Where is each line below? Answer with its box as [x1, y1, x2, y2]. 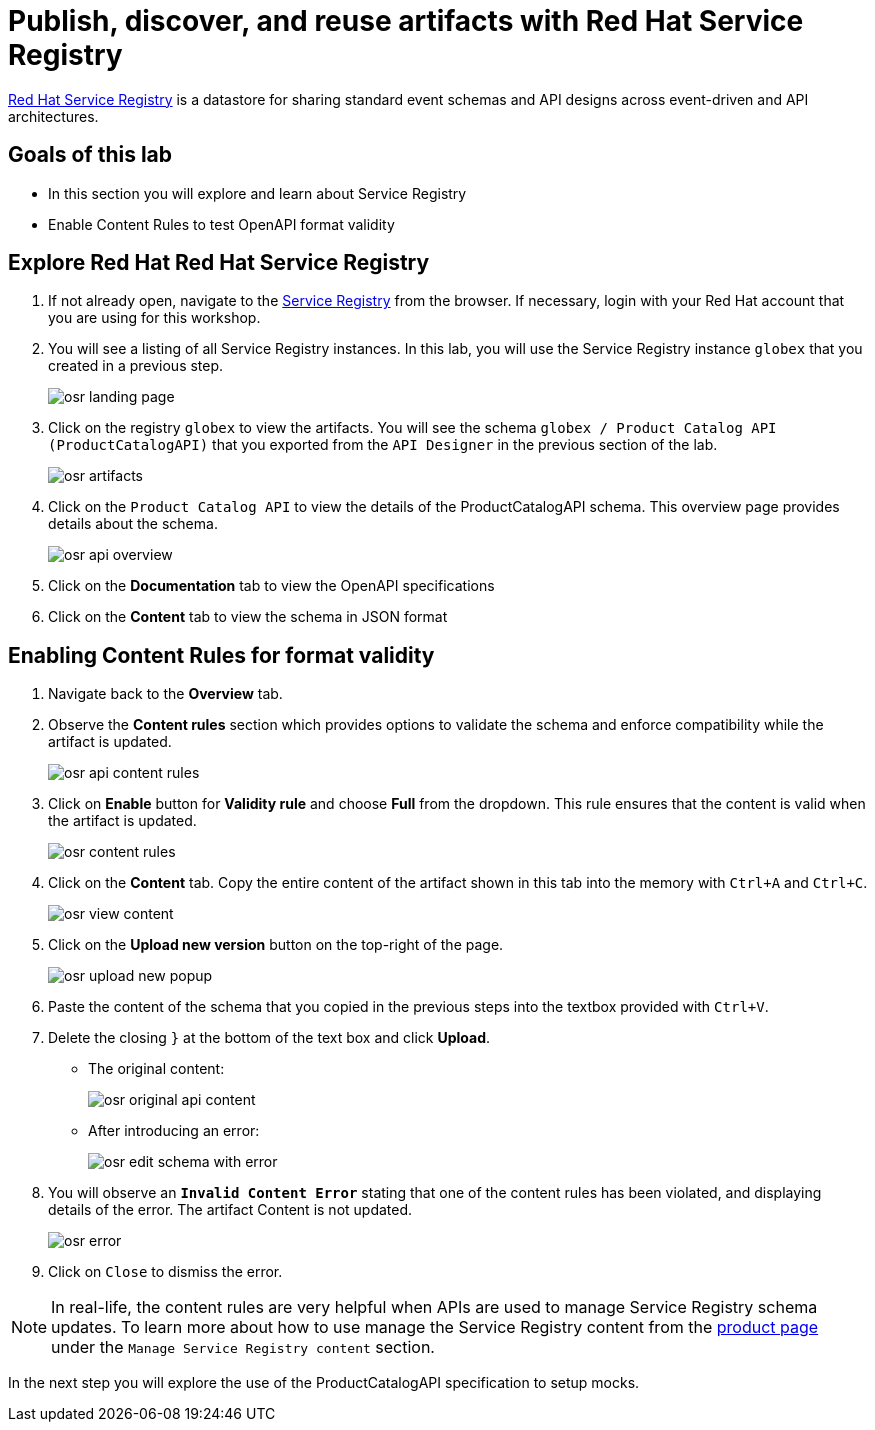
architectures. [8, 107, 99, 125]
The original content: [88, 1060, 225, 1078]
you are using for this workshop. [48, 309, 261, 327]
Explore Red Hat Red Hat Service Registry [8, 250, 430, 276]
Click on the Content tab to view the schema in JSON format [48, 608, 448, 626]
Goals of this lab [8, 142, 173, 168]
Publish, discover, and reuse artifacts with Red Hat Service [8, 4, 804, 38]
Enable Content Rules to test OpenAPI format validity [48, 215, 395, 233]
